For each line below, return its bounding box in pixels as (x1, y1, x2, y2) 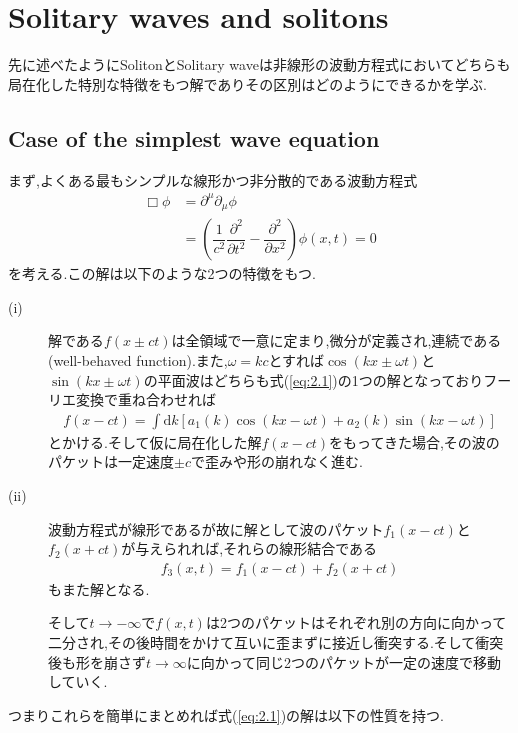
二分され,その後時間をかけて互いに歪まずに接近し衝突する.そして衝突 (48, 631, 504, 652)
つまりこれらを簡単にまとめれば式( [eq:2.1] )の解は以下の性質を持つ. (8, 704, 444, 725)
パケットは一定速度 (48, 451, 174, 472)
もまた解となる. (48, 578, 150, 599)
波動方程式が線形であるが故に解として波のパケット (48, 518, 384, 539)
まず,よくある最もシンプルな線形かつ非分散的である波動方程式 (8, 169, 418, 190)
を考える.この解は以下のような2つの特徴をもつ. (8, 263, 316, 284)
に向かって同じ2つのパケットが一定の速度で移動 (186, 651, 502, 672)
